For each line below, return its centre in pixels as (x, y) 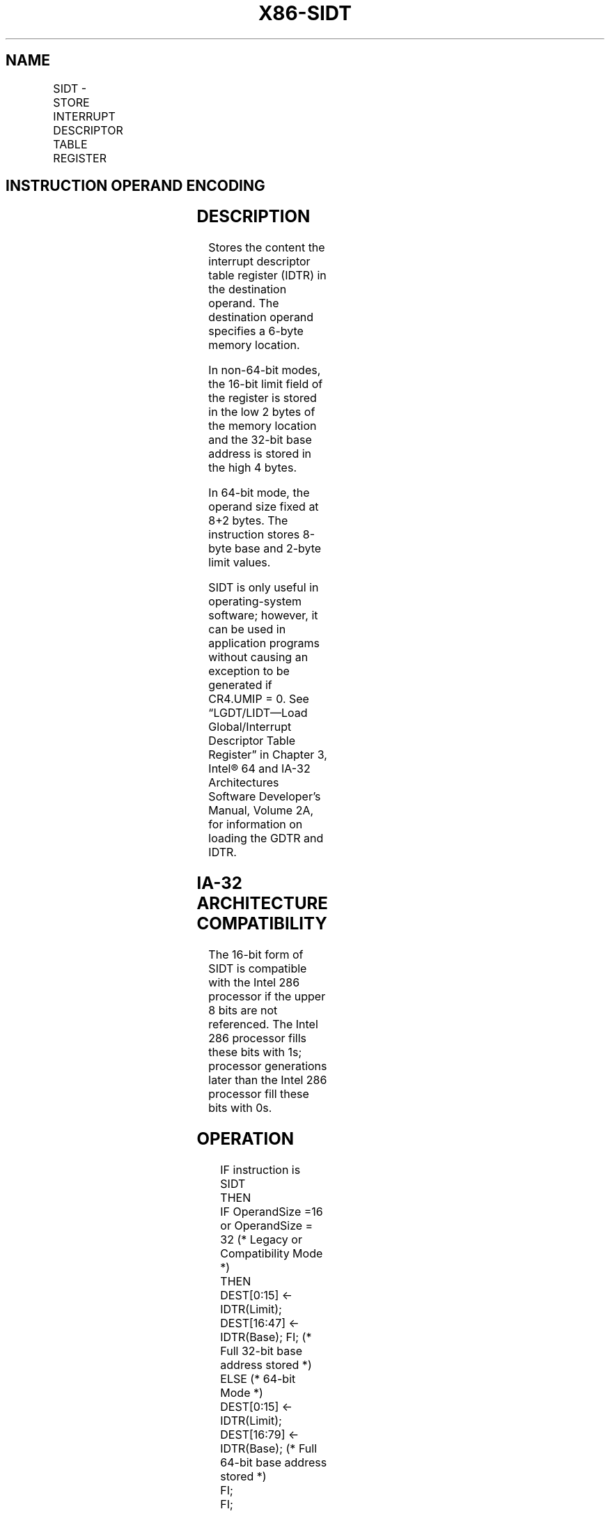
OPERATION (245, 1139)
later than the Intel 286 (268, 1080)
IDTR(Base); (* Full (268, 1448)
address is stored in (260, 454)
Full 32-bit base (261, 1351)
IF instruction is (260, 1169)
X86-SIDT (305, 13)
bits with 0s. (240, 1108)
